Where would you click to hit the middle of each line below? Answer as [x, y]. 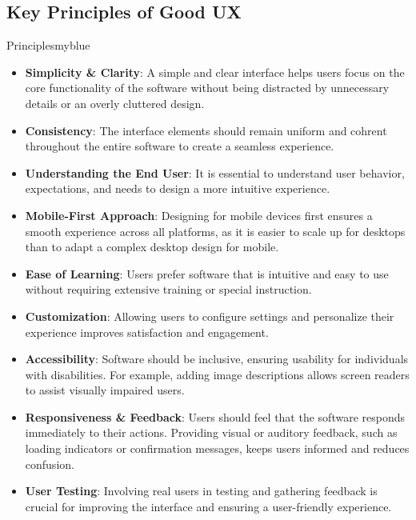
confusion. [50, 464]
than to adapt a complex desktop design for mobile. [152, 247]
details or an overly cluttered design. [115, 103]
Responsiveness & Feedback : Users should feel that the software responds [215, 416]
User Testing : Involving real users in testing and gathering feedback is [201, 491]
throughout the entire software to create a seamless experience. [180, 146]
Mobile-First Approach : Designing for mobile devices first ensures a [199, 215]
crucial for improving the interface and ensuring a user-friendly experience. [208, 506]
